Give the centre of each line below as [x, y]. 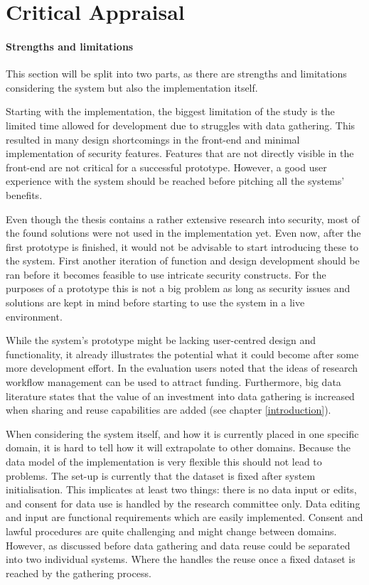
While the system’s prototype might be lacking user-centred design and [161, 340]
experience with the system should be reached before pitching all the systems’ [175, 181]
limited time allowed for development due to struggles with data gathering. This [181, 125]
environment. [34, 316]
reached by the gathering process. [79, 573]
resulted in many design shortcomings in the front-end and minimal [153, 139]
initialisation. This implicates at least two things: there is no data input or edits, [181, 489]
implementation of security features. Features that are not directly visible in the [180, 153]
